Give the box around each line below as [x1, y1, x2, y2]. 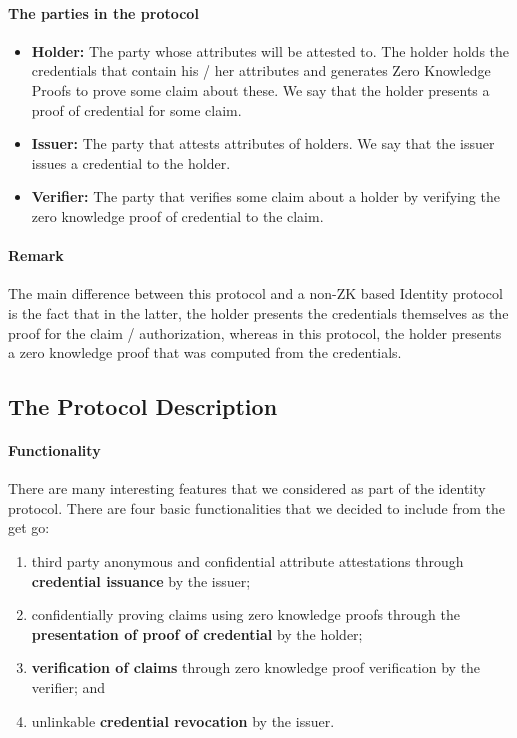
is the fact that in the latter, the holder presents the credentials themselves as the [8, 302, 509, 323]
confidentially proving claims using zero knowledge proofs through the [31, 604, 460, 625]
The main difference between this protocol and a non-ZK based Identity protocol [8, 283, 503, 304]
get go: [8, 517, 50, 538]
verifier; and [31, 677, 106, 698]
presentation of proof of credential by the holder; [31, 623, 363, 644]
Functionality [8, 440, 101, 461]
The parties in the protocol [8, 2, 199, 23]
